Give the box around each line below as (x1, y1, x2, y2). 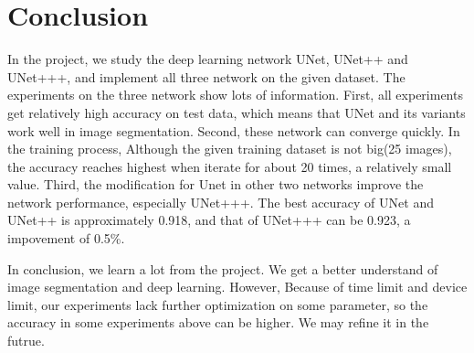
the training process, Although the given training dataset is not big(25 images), (7, 139, 452, 158)
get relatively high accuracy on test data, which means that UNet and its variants (7, 102, 466, 122)
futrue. (7, 331, 45, 350)
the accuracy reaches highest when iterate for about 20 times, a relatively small (7, 156, 452, 176)
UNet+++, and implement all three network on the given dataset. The (7, 67, 406, 86)
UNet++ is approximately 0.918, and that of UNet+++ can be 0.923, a (7, 210, 411, 230)
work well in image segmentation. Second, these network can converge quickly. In (7, 121, 460, 140)
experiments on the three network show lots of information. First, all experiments (7, 85, 463, 104)
